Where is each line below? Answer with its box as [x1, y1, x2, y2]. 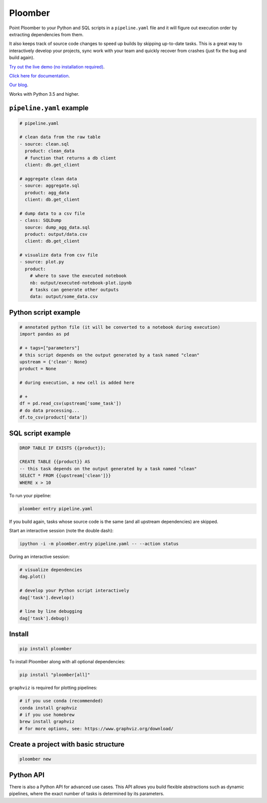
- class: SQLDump [19, 218, 62, 223]
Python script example [9, 308, 81, 317]
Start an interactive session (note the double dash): [9, 528, 114, 533]
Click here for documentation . [9, 72, 70, 79]
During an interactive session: [9, 553, 70, 560]
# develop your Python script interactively [19, 588, 130, 593]
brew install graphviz [19, 719, 75, 725]
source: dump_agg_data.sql [25, 225, 90, 230]
